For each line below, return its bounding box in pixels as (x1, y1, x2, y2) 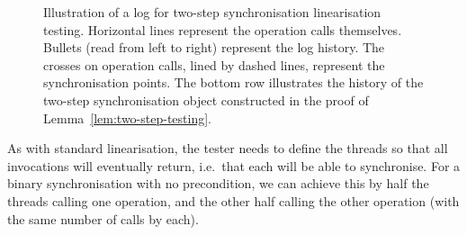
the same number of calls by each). (7, 209, 199, 228)
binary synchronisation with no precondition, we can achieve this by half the (7, 174, 429, 193)
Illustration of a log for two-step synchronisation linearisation (43, 3, 382, 21)
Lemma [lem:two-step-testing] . (43, 108, 212, 127)
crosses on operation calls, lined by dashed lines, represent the (43, 55, 385, 74)
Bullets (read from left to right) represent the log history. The (43, 38, 385, 57)
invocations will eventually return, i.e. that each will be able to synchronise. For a (7, 156, 461, 175)
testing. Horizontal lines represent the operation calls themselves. (43, 20, 402, 39)
